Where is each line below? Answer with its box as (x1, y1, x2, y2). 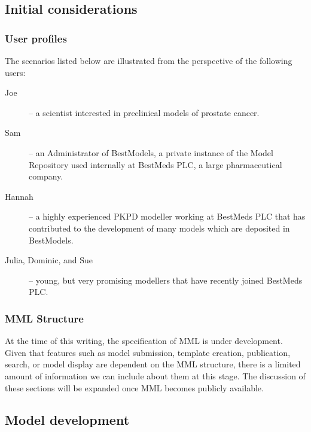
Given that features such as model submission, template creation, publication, (5, 346, 291, 358)
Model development (5, 410, 130, 429)
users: (5, 66, 26, 78)
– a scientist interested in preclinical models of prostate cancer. (29, 106, 260, 118)
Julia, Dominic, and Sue (5, 254, 93, 266)
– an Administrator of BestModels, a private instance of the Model (29, 146, 273, 159)
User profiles (5, 31, 67, 45)
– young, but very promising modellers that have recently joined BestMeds (29, 273, 303, 286)
